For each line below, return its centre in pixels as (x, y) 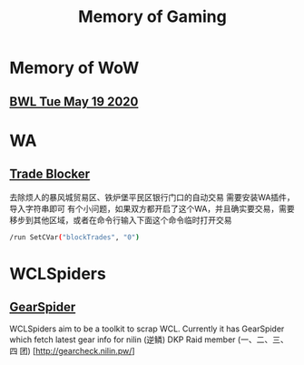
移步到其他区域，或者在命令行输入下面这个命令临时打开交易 (121, 219)
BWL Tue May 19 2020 (74, 101)
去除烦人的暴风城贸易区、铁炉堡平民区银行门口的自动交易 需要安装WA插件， (152, 197)
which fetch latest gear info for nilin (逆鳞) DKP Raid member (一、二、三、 (149, 340)
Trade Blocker (50, 174)
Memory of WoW (74, 68)
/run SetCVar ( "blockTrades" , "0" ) (75, 237)
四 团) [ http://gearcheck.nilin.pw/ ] (72, 351)
